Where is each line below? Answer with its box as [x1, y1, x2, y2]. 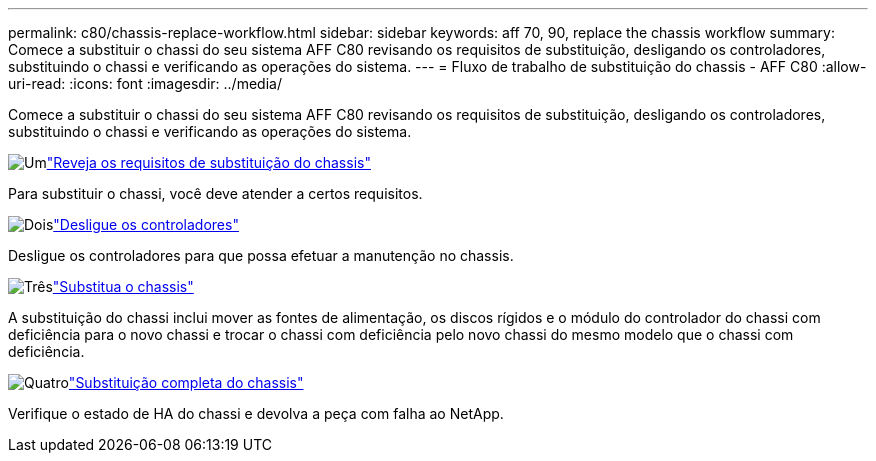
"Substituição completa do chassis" [68, 374, 304, 391]
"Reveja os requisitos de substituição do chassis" [46, 154, 371, 171]
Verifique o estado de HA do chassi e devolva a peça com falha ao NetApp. [8, 405, 504, 422]
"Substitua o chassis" [52, 278, 194, 295]
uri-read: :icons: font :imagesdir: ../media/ [8, 75, 282, 92]
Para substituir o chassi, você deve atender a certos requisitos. [8, 185, 423, 202]
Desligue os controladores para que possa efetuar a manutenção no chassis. [8, 247, 514, 264]
